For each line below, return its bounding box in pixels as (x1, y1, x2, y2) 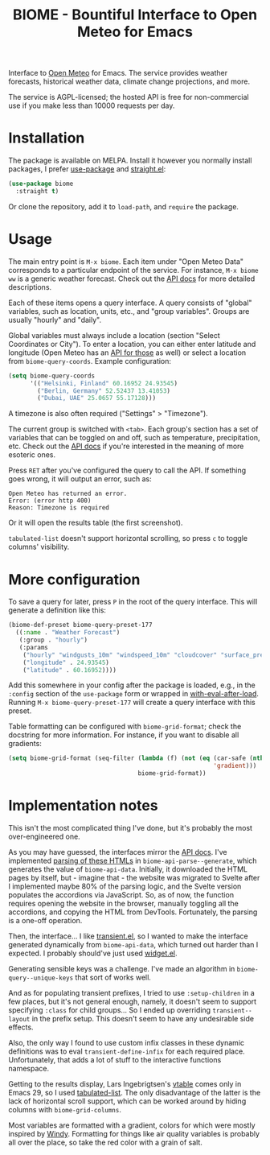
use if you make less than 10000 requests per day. (8, 101, 175, 110)
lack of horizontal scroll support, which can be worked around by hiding (8, 1096, 247, 1106)
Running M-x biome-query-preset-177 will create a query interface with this (8, 698, 256, 707)
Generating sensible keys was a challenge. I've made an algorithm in (8, 963, 235, 973)
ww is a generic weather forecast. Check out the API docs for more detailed (8, 274, 256, 283)
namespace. (8, 1063, 50, 1073)
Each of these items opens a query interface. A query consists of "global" (8, 298, 252, 307)
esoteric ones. (8, 450, 56, 460)
